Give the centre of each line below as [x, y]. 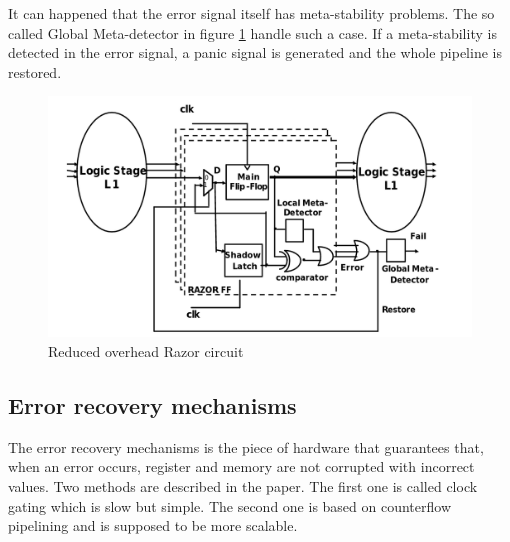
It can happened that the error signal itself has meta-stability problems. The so [251, 13]
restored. [35, 71]
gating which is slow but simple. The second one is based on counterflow [230, 505]
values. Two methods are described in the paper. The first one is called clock [243, 485]
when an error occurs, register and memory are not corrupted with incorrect [241, 466]
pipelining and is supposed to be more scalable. [153, 525]
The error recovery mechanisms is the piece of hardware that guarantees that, [246, 446]
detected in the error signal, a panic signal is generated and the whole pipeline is [255, 52]
